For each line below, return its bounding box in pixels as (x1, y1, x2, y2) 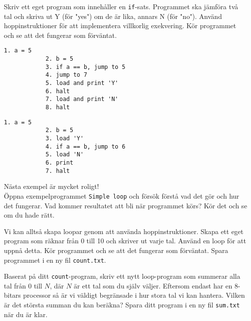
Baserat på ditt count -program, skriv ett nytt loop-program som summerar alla (4, 271, 240, 281)
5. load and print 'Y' (45, 80, 119, 87)
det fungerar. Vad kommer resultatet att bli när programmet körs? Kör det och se (4, 200, 247, 210)
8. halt (45, 104, 70, 111)
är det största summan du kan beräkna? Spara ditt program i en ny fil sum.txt (4, 300, 240, 309)
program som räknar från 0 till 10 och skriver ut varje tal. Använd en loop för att (4, 236, 246, 246)
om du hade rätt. (4, 210, 55, 220)
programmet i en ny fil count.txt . (4, 254, 106, 265)
